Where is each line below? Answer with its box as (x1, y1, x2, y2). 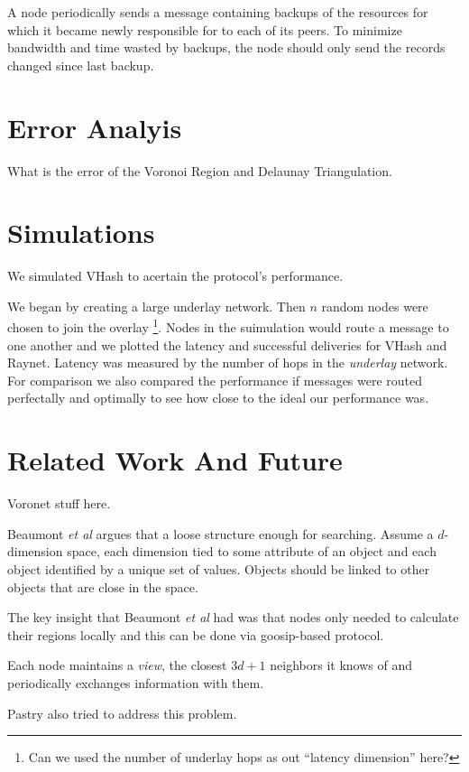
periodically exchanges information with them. (7, 673, 264, 692)
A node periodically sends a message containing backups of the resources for (7, 3, 428, 21)
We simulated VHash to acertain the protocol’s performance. (7, 266, 344, 285)
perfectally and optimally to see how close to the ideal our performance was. (7, 388, 429, 407)
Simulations (7, 214, 155, 251)
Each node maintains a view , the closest (7, 656, 227, 674)
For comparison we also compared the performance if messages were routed (7, 370, 423, 389)
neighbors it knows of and (270, 656, 412, 674)
